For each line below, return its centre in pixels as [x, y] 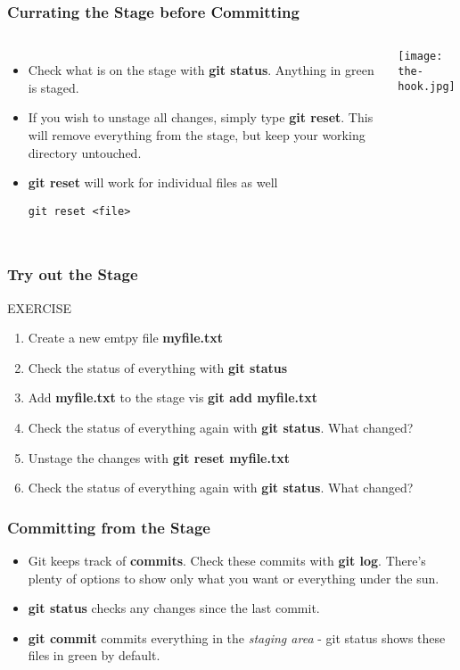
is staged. [53, 87]
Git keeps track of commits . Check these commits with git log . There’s [227, 561]
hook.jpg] [427, 86]
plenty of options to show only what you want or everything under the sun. [234, 578]
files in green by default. [94, 655]
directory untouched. [85, 152]
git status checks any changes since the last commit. [174, 608]
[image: [420, 57]
